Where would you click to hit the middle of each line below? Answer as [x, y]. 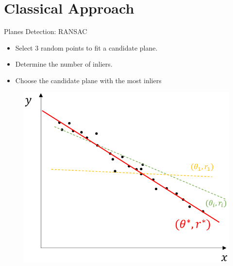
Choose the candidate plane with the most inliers [88, 80]
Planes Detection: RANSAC [46, 31]
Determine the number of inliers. [64, 64]
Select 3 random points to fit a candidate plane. [86, 47]
